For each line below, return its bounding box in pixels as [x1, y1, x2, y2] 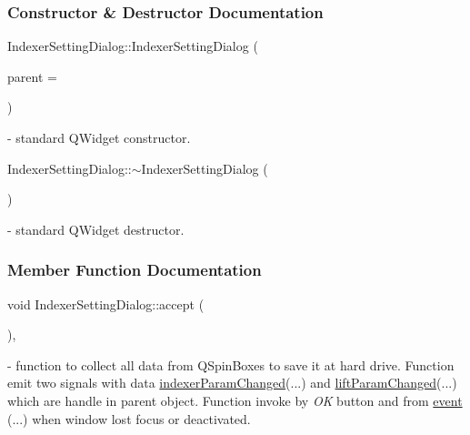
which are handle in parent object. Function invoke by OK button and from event [7, 390, 463, 410]
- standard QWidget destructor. [7, 219, 185, 238]
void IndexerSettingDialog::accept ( [7, 294, 205, 313]
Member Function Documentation [7, 258, 262, 281]
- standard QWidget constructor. [7, 128, 191, 147]
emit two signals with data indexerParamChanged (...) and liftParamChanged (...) [7, 373, 457, 392]
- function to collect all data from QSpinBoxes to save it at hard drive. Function [7, 355, 455, 374]
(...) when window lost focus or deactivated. [7, 409, 251, 428]
